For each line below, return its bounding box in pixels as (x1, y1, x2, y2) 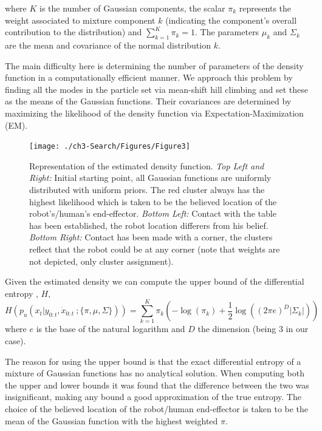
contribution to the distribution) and (5, 25, 142, 38)
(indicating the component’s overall (165, 13, 297, 26)
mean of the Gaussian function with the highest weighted (5, 414, 218, 427)
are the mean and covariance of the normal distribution (5, 38, 211, 51)
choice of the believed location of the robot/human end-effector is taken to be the (5, 402, 309, 415)
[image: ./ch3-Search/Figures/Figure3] (29, 142, 190, 151)
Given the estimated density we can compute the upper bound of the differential (5, 275, 304, 288)
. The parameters (195, 25, 259, 38)
